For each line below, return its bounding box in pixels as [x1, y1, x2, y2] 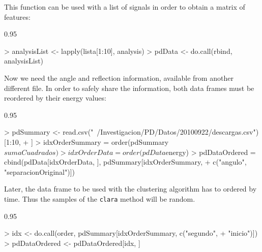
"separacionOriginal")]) [4, 166, 75, 177]
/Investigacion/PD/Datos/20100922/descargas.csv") [97, 127, 259, 137]
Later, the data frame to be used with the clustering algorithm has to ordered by [4, 183, 257, 194]
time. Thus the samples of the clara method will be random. [4, 193, 195, 204]
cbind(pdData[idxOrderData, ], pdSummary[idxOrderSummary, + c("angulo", [4, 156, 247, 167]
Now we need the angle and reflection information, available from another [4, 72, 234, 83]
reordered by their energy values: [4, 92, 106, 103]
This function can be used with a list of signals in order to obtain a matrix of [4, 2, 245, 12]
